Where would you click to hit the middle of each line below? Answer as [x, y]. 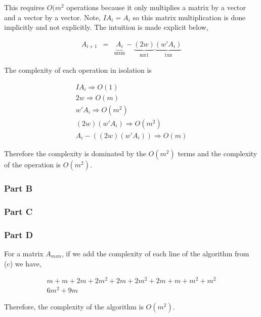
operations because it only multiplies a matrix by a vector [156, 7]
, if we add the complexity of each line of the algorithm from [155, 253]
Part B [18, 188]
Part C [18, 211]
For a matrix [24, 253]
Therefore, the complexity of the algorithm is [74, 307]
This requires [24, 7]
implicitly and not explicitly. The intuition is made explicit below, [106, 27]
